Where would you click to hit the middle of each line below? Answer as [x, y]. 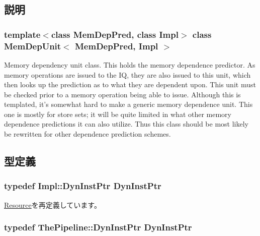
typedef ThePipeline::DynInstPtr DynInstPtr [98, 227]
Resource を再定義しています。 [53, 204]
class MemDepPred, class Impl [115, 34]
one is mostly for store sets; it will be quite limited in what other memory [118, 114]
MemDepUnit [33, 46]
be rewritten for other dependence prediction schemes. [88, 134]
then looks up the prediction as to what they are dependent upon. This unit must [130, 84]
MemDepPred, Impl [117, 46]
